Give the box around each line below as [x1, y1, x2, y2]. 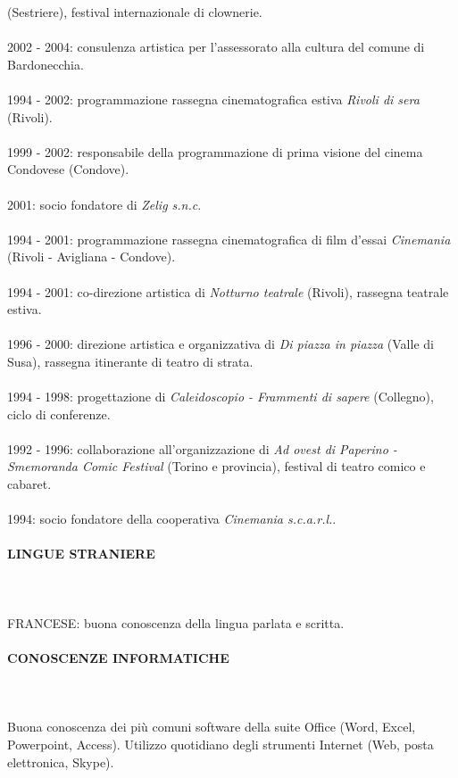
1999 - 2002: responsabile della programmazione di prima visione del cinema [7, 142, 423, 161]
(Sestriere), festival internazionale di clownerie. [7, 3, 262, 21]
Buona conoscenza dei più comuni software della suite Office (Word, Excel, [7, 717, 416, 736]
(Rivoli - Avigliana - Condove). [7, 247, 176, 266]
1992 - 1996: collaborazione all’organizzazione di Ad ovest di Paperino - [7, 439, 397, 458]
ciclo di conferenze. [7, 404, 111, 423]
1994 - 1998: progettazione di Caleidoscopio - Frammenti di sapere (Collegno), [7, 387, 434, 406]
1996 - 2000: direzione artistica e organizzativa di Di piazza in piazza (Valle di [7, 335, 434, 353]
